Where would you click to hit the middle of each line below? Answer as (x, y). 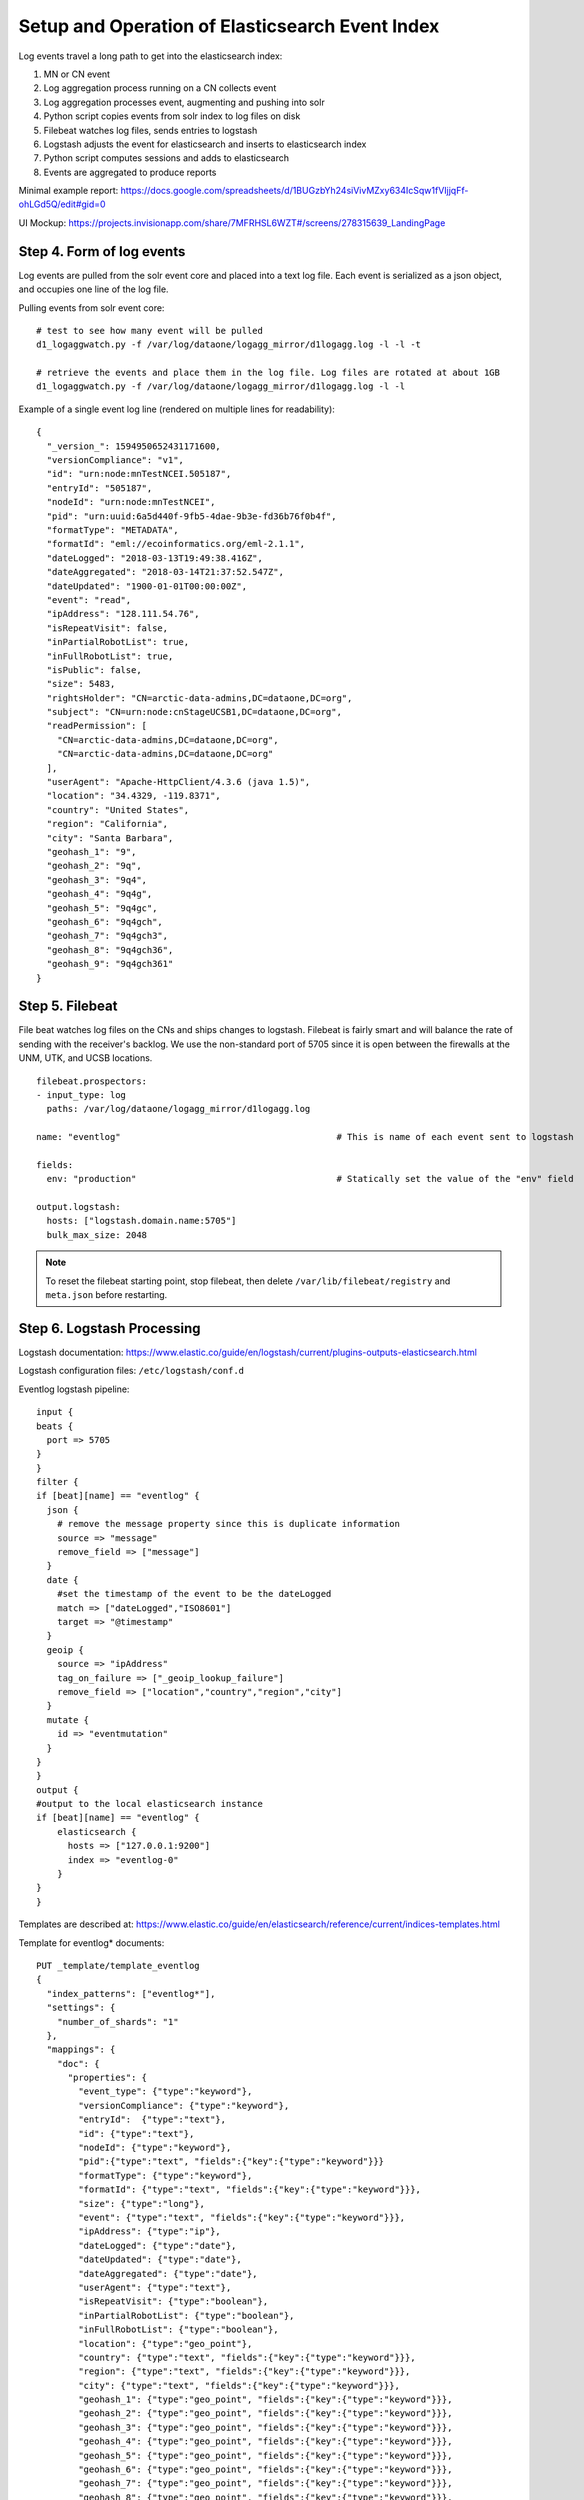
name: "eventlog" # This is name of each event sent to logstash (305, 1137)
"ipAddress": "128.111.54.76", (123, 614)
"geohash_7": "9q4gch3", (107, 936)
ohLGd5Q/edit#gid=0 (62, 204)
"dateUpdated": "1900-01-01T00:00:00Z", (147, 586)
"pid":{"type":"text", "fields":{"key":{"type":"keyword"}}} (231, 2161)
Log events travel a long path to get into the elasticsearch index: (150, 56)
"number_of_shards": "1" (117, 2021)
